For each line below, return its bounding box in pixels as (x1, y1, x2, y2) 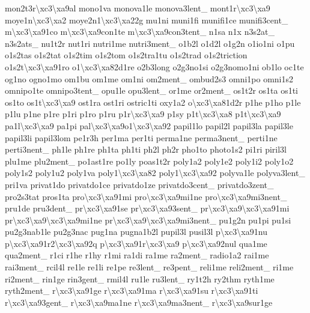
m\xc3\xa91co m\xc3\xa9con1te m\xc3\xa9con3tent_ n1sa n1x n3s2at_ (5, 25, 275, 38)
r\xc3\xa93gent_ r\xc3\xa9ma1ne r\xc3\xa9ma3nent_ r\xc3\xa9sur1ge (5, 296, 273, 308)
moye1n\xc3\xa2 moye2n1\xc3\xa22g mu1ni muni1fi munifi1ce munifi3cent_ (5, 13, 288, 26)
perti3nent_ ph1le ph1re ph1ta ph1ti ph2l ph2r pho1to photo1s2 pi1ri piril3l (5, 143, 287, 156)
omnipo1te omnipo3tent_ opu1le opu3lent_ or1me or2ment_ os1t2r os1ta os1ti (5, 84, 299, 97)
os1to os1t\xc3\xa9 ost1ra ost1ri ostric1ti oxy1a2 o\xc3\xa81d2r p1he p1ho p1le (5, 96, 301, 108)
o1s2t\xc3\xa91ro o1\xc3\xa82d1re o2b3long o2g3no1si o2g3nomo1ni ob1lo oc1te (5, 60, 304, 73)
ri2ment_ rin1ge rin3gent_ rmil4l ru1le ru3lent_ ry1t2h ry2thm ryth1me (5, 272, 275, 285)
